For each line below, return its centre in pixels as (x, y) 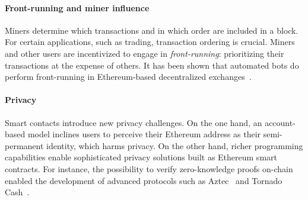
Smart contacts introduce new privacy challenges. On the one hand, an (134, 122)
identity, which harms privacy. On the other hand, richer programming (175, 145)
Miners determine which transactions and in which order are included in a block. (152, 30)
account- (280, 122)
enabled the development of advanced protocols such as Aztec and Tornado (144, 180)
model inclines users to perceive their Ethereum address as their (144, 134)
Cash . (17, 192)
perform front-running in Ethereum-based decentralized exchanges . (128, 77)
